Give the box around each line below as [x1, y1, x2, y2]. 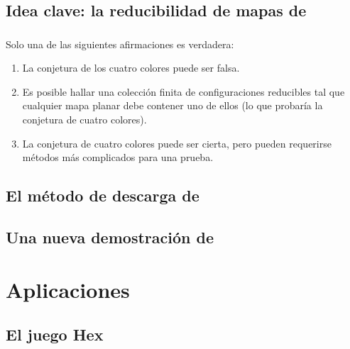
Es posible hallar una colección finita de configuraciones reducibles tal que [22, 84, 345, 99]
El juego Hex [6, 323, 104, 345]
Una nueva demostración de [6, 226, 214, 248]
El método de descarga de [6, 184, 199, 206]
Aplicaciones [6, 275, 130, 304]
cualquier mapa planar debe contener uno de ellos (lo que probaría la [22, 98, 323, 113]
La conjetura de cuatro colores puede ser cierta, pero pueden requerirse [22, 135, 332, 150]
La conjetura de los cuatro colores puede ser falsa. [22, 60, 240, 75]
